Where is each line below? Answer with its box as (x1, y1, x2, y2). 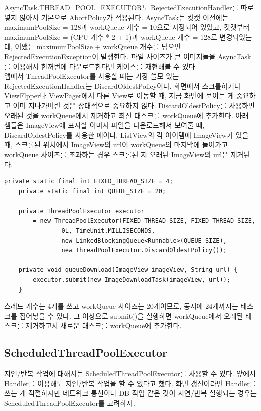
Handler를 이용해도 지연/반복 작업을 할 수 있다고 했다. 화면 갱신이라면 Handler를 (4, 378, 256, 388)
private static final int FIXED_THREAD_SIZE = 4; (4, 178, 173, 185)
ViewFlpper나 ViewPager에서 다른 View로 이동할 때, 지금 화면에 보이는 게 (4, 90, 234, 101)
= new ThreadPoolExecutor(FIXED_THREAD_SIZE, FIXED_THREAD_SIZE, (33, 217, 256, 225)
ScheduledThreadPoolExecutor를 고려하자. (4, 397, 135, 408)
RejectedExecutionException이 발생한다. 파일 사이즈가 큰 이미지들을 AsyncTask (4, 51, 251, 61)
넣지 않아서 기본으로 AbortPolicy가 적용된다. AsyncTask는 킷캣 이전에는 (4, 12, 229, 22)
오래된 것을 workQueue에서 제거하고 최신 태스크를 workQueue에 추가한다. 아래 (4, 110, 249, 120)
